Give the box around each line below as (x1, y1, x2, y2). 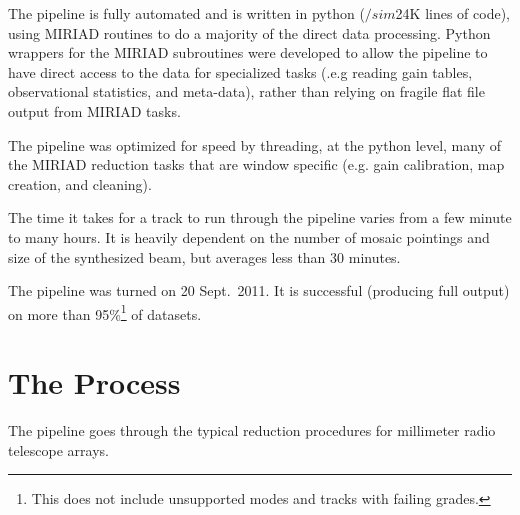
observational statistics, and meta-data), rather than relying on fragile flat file (8, 81, 485, 102)
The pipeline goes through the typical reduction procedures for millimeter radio (8, 420, 496, 441)
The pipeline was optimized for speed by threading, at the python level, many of (8, 134, 501, 155)
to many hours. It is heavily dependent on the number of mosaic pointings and (8, 226, 490, 247)
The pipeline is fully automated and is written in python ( (8, 3, 365, 23)
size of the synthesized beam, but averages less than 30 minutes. (8, 246, 401, 267)
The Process (8, 362, 181, 403)
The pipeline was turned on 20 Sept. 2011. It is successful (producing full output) (8, 280, 510, 301)
